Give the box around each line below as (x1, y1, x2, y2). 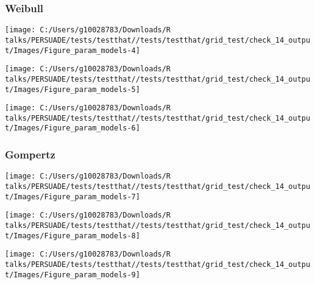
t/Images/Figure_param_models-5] (5, 85, 140, 94)
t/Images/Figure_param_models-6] (5, 124, 140, 133)
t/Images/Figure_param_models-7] (5, 192, 140, 201)
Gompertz (5, 147, 55, 162)
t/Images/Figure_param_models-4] (5, 46, 140, 55)
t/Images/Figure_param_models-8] (5, 231, 140, 240)
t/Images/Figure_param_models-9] (5, 270, 140, 279)
